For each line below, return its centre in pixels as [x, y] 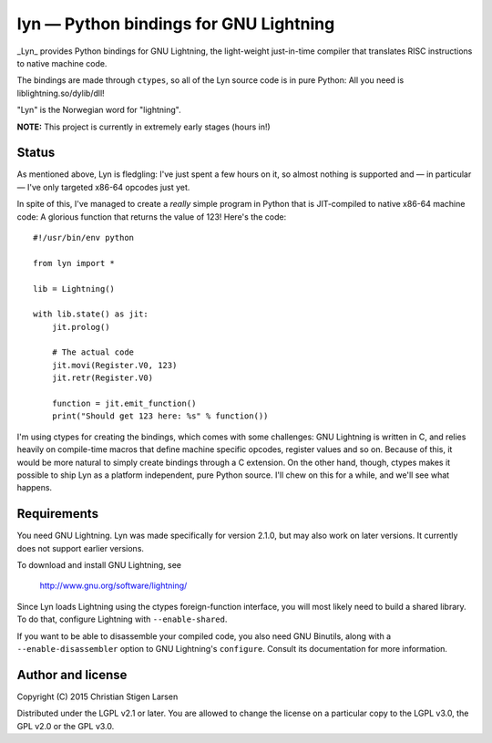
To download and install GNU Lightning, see [99, 565]
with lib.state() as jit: [91, 314]
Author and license [72, 675]
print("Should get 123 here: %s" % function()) [160, 416]
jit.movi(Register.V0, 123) [114, 365]
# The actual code [93, 352]
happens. [35, 488]
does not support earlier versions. [81, 548]
